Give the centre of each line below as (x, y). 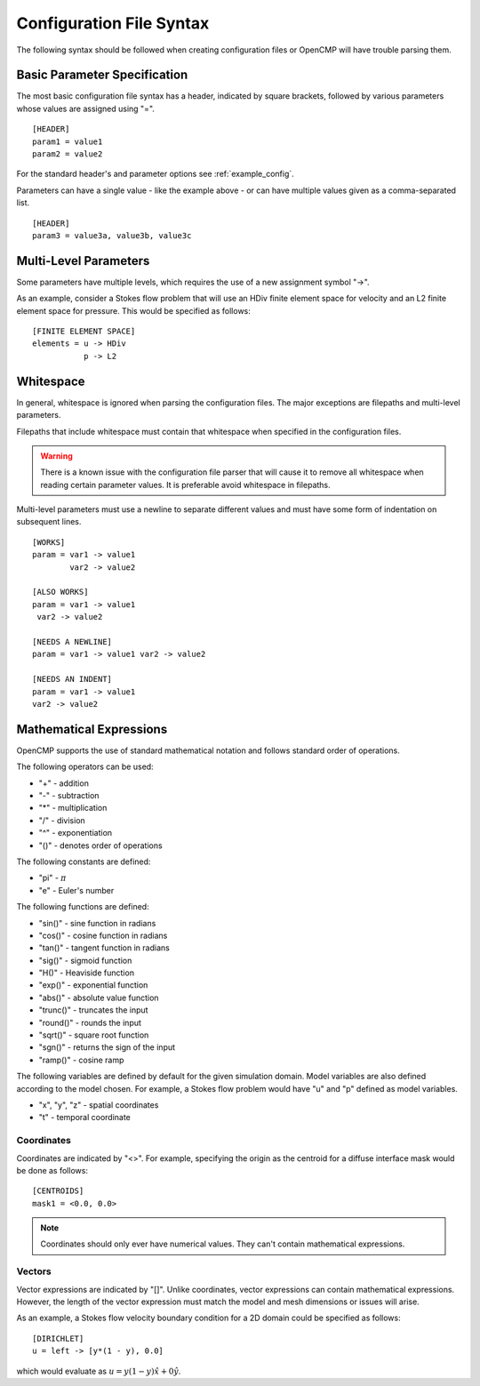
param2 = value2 (68, 154)
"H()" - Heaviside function (87, 973)
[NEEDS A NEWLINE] (72, 641)
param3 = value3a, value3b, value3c (112, 235)
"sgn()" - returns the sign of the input (107, 1047)
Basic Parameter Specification (102, 75)
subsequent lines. (49, 522)
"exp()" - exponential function (93, 985)
